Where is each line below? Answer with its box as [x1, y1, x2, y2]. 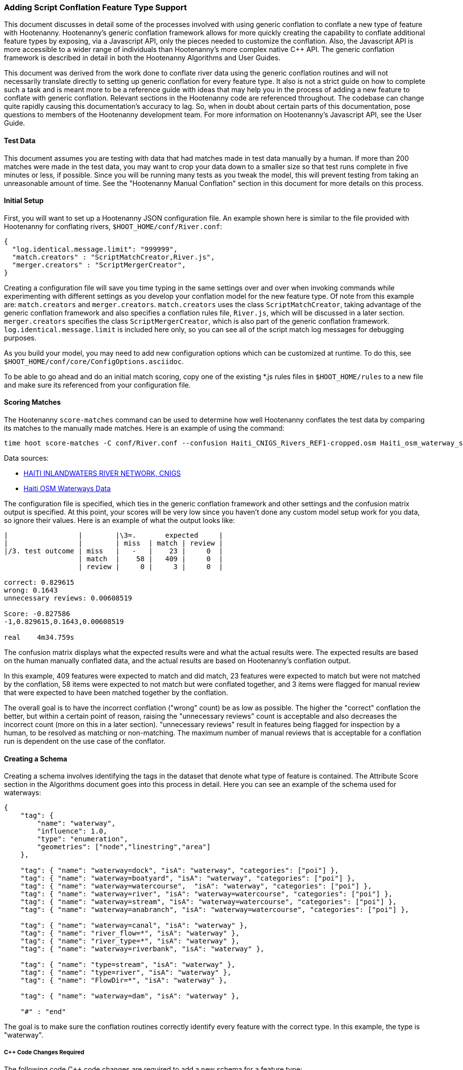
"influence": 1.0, [37, 827, 107, 835]
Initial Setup [4, 196, 44, 205]
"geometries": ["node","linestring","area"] [37, 843, 211, 851]
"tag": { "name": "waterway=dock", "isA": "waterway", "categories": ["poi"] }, [20, 866, 339, 875]
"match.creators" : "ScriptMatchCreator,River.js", [12, 253, 215, 261]
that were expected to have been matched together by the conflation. [4, 688, 228, 697]
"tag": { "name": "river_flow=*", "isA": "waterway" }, [20, 929, 240, 938]
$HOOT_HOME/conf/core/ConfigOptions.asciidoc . [4, 357, 184, 365]
